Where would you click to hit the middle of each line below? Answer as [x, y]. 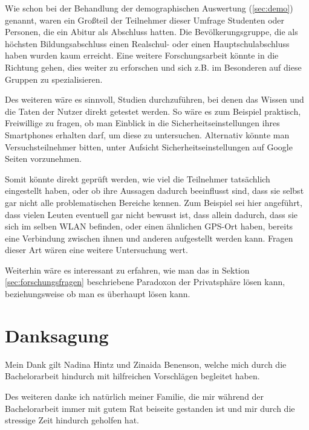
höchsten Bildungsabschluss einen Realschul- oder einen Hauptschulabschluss [147, 43]
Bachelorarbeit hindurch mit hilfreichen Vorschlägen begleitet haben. [132, 376]
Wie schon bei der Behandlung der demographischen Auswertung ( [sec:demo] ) [149, 8]
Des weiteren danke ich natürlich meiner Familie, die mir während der [135, 396]
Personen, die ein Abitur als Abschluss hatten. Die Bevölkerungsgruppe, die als [151, 32]
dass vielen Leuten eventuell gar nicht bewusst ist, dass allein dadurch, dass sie [151, 214]
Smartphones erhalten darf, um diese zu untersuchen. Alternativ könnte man [147, 134]
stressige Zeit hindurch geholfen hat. [72, 420]
